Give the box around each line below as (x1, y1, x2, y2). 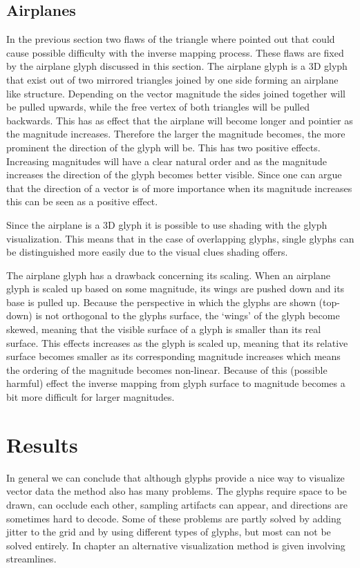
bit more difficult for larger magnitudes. (6, 390, 175, 404)
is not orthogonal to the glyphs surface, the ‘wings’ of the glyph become (35, 308, 340, 323)
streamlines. (6, 551, 57, 566)
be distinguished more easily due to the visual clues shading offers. (6, 245, 288, 259)
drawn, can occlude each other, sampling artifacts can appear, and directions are (6, 497, 348, 511)
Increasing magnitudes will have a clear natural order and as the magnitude (6, 153, 327, 168)
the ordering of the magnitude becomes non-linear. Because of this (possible (6, 362, 328, 377)
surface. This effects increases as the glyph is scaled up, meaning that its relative (6, 335, 348, 350)
